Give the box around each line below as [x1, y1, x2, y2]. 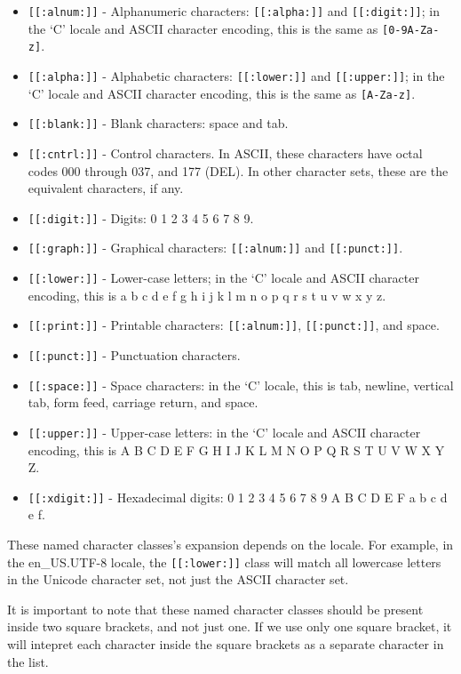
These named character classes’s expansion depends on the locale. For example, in [7, 535, 454, 553]
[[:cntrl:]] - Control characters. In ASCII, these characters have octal [28, 143, 423, 162]
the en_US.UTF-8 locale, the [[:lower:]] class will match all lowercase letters [7, 552, 441, 571]
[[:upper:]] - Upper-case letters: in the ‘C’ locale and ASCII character [28, 422, 421, 441]
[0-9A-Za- [381, 23, 440, 36]
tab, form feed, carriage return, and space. [28, 393, 258, 412]
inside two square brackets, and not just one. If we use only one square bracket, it [7, 617, 452, 636]
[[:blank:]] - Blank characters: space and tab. [28, 114, 289, 132]
